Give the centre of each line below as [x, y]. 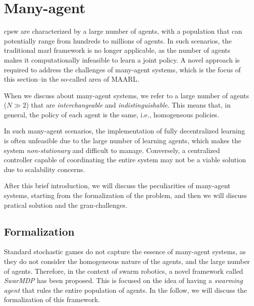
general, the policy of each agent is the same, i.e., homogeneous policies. [112, 114]
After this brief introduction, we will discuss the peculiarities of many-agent [117, 186]
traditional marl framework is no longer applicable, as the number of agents [117, 50]
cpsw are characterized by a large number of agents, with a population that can [123, 31]
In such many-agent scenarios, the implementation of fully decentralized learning [125, 131]
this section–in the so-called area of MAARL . [72, 79]
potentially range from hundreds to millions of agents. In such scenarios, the [118, 40]
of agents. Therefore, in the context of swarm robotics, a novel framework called [124, 271]
